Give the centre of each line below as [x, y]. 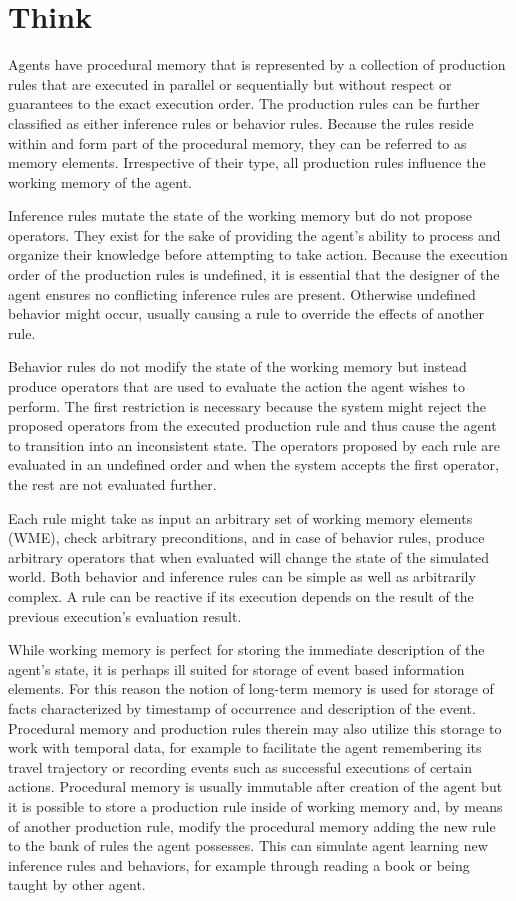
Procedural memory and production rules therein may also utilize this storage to [255, 727]
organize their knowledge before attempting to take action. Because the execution [258, 254]
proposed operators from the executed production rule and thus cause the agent [252, 425]
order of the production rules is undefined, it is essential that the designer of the [254, 274]
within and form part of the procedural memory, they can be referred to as [237, 142]
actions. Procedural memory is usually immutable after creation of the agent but [255, 786]
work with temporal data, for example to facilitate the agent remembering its [245, 747]
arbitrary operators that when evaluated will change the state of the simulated [249, 556]
